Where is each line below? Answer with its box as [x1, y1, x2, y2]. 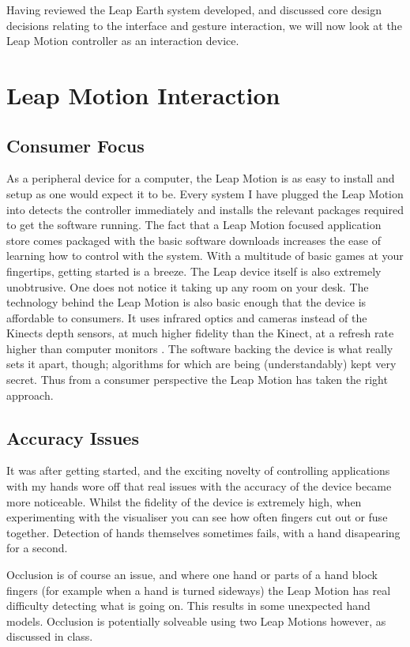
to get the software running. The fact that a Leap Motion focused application [6, 216, 382, 233]
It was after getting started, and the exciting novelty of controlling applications [6, 462, 390, 479]
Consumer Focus [6, 133, 145, 157]
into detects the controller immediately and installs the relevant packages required [6, 201, 404, 217]
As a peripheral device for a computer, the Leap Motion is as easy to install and [6, 170, 395, 186]
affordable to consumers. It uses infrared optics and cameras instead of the [6, 309, 367, 325]
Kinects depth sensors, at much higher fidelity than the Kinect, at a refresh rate [6, 325, 394, 341]
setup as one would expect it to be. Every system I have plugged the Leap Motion [6, 185, 404, 201]
